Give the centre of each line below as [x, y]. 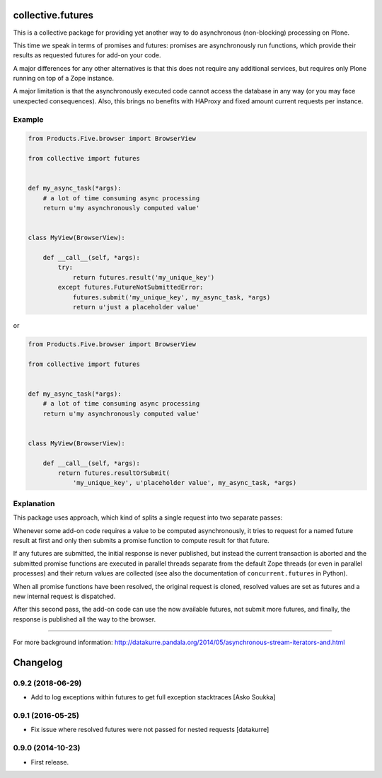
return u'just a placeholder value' [136, 307]
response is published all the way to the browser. [84, 619]
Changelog [38, 662]
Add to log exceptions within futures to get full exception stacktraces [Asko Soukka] [153, 697]
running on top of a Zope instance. [64, 79]
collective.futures [53, 15]
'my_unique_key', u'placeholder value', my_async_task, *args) [185, 483]
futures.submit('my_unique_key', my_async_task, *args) [172, 297]
